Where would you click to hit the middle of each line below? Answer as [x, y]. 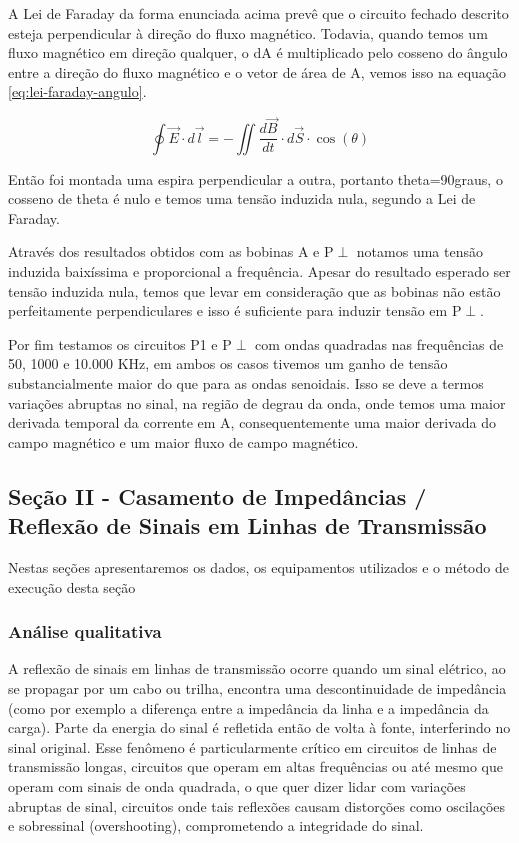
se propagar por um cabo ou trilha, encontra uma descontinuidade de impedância [257, 687]
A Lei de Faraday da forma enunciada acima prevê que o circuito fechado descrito [258, 13]
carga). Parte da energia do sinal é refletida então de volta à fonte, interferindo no [259, 727]
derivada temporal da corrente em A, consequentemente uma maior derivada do [252, 422]
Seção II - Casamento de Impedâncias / [217, 495]
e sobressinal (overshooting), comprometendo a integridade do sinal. [216, 825]
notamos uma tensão [419, 251]
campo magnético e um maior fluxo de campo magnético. [183, 441]
